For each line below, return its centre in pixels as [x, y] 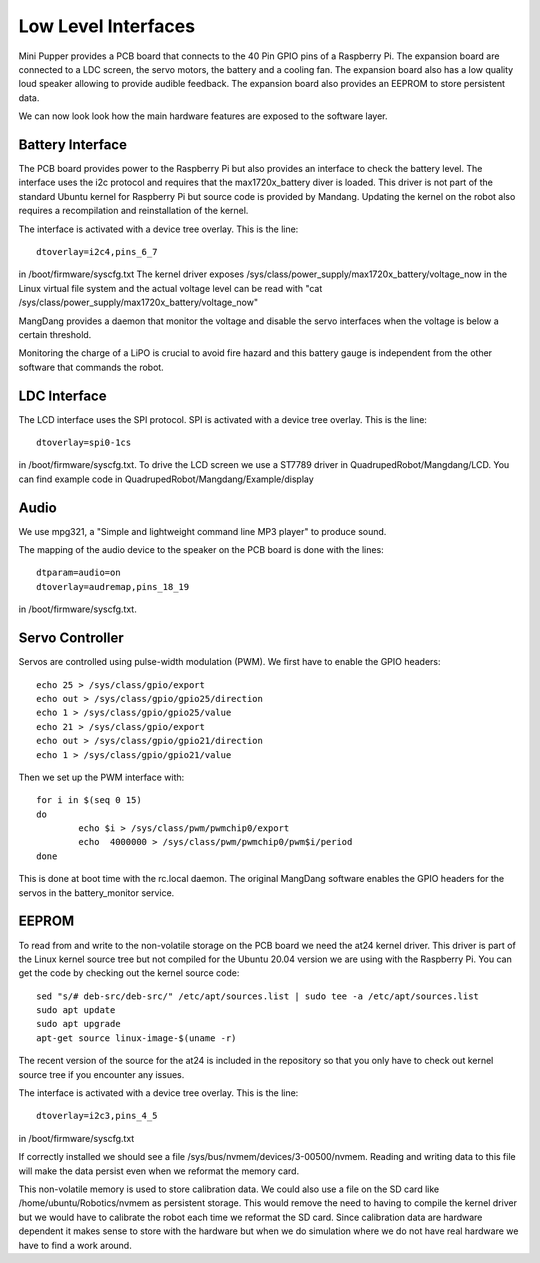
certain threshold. [55, 334]
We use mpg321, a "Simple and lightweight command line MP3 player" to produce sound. [202, 531]
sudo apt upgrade [78, 1024]
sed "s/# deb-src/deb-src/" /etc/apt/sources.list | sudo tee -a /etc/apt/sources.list [258, 996]
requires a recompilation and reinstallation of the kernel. [133, 211]
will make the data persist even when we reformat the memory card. [159, 1171]
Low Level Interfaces [106, 26]
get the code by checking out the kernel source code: [129, 973]
